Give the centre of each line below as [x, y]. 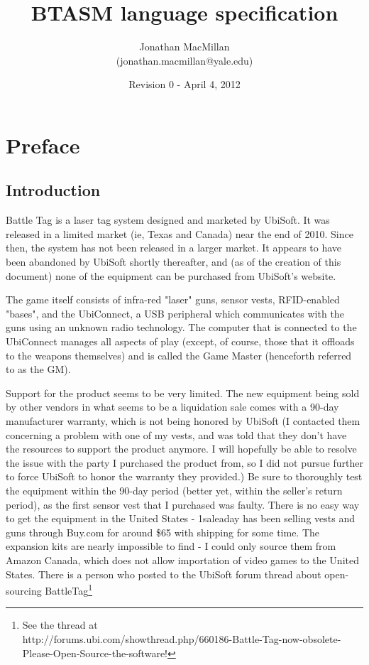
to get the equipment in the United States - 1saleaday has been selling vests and [180, 518]
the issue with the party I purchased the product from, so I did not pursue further [184, 462]
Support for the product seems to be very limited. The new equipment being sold [183, 393]
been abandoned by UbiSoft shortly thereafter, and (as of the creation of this [174, 262]
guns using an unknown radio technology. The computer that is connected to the [181, 327]
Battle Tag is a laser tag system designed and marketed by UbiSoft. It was [168, 220]
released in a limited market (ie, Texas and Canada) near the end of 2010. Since [180, 233]
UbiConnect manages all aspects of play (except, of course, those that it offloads [180, 341]
